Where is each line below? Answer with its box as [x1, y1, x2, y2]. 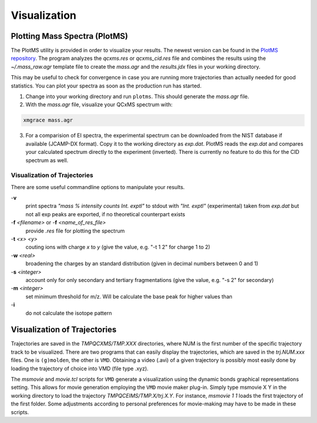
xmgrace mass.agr [23, 117, 73, 123]
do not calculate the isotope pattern [25, 309, 112, 317]
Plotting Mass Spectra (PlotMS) [11, 31, 129, 41]
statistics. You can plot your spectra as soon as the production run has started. [11, 82, 202, 89]
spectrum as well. [25, 156, 69, 164]
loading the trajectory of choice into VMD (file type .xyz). [11, 365, 149, 372]
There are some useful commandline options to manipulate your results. [11, 183, 185, 190]
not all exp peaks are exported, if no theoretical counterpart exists [25, 210, 186, 217]
